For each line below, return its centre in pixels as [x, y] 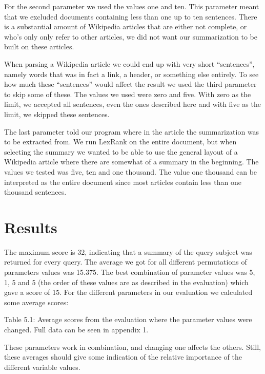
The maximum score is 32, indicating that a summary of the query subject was [128, 251]
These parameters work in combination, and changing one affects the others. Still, [132, 347]
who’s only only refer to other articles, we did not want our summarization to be [131, 36]
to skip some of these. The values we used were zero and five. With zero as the [128, 94]
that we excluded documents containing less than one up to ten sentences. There [131, 16]
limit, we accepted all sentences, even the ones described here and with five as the [132, 104]
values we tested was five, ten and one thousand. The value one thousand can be [131, 171]
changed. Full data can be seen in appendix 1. [76, 329]
